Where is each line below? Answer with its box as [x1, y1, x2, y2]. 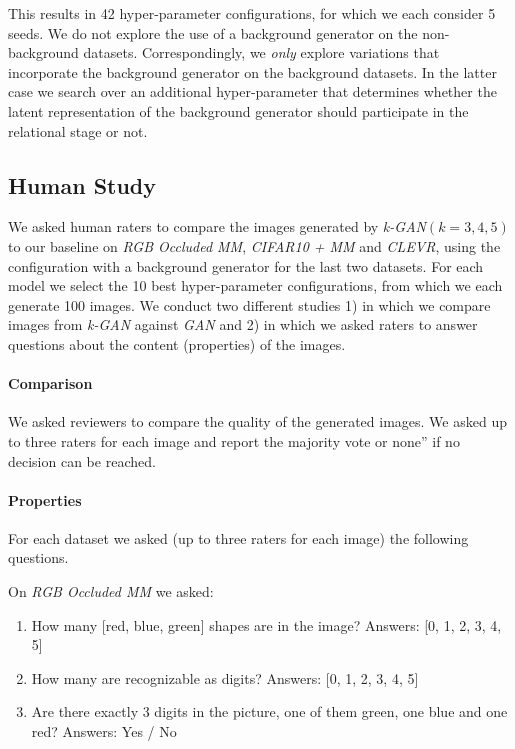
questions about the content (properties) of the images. [8, 333, 346, 354]
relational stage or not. [8, 120, 148, 141]
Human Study [8, 169, 157, 200]
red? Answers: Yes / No [31, 721, 177, 742]
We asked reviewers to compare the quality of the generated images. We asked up [8, 411, 507, 432]
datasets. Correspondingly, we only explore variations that [83, 42, 440, 63]
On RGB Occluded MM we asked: [8, 581, 214, 602]
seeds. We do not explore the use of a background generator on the [8, 22, 418, 43]
